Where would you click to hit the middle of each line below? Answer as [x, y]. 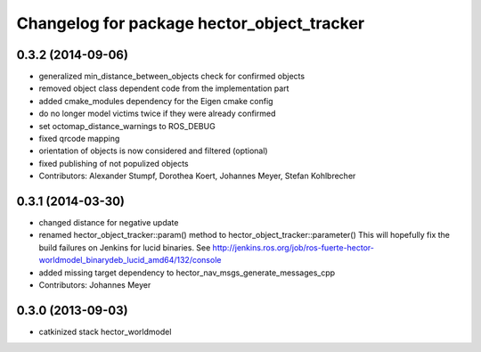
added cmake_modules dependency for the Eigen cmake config [156, 101]
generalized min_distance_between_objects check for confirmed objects [172, 77]
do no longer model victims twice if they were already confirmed [157, 114]
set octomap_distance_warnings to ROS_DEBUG [127, 126]
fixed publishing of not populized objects [114, 163]
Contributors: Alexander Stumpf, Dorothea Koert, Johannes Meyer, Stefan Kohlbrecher [197, 176]
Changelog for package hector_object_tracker [191, 23]
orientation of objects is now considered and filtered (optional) [153, 151]
